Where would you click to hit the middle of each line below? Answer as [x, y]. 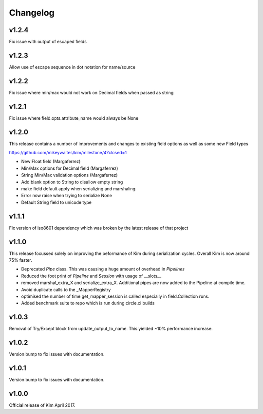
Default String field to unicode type [56, 202]
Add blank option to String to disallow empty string [72, 182]
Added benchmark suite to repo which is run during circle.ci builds [88, 303]
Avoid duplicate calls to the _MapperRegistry [66, 289]
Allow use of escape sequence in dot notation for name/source [72, 67]
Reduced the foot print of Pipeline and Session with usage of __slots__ [91, 276]
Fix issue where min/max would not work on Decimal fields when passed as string [91, 92]
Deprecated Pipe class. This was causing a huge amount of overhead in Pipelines [103, 269]
